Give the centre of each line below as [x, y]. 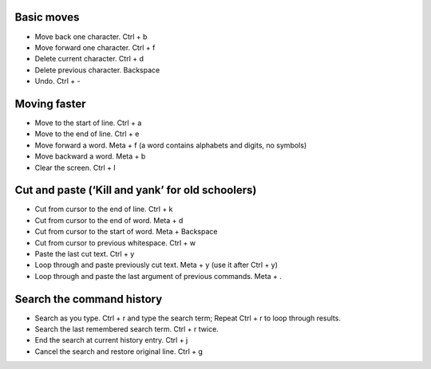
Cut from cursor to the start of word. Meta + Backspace [126, 232]
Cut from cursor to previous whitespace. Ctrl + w [115, 242]
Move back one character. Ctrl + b [91, 37]
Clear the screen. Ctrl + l [75, 167]
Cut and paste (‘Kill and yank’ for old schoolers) [136, 190]
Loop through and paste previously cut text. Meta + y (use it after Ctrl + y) [156, 265]
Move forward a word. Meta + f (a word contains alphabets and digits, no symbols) [171, 145]
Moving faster [51, 104]
